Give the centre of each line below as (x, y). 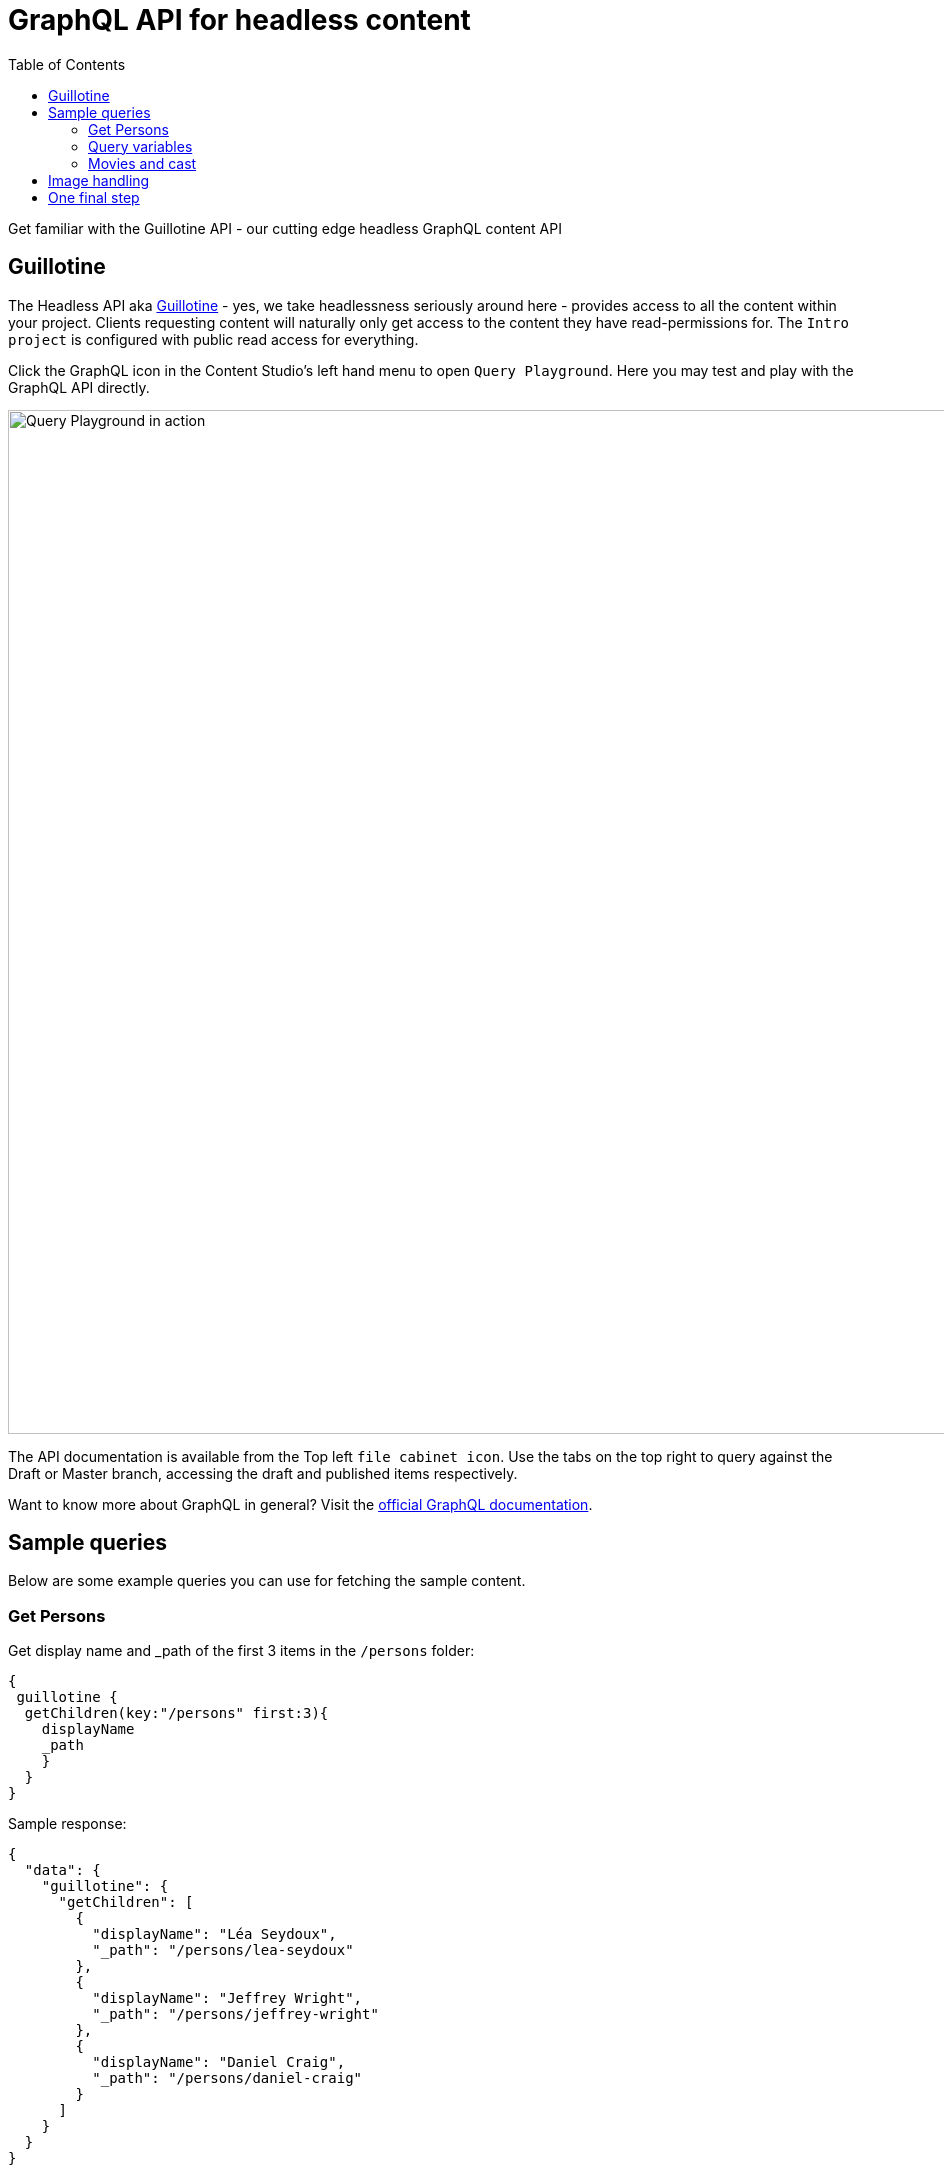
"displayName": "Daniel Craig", (219, 2062)
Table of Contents (67, 64)
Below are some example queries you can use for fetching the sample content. (267, 1581)
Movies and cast (142, 163)
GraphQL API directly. (79, 387)
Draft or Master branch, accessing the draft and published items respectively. (263, 1473)
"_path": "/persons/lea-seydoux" (223, 1950)
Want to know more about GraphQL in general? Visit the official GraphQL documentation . (300, 1504)
